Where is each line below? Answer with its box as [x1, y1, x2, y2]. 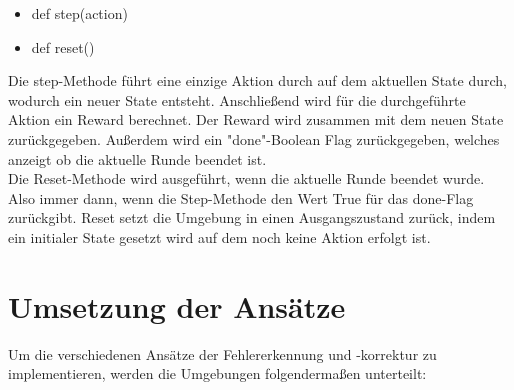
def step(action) [31, 3, 128, 23]
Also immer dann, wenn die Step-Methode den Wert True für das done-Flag [8, 187, 474, 208]
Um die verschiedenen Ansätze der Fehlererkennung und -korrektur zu [8, 343, 437, 364]
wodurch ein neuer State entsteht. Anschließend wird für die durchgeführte [8, 89, 466, 110]
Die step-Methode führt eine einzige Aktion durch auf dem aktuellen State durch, [8, 70, 507, 91]
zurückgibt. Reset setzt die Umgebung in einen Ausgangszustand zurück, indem [8, 207, 496, 228]
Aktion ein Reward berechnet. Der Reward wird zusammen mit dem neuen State [8, 109, 504, 130]
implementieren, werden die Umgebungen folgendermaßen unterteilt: [8, 363, 427, 384]
